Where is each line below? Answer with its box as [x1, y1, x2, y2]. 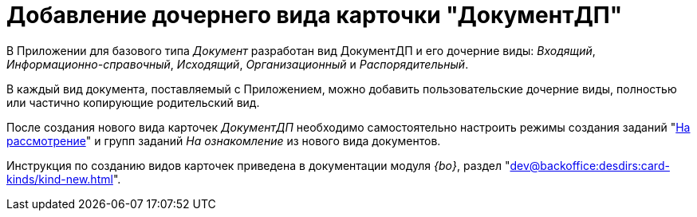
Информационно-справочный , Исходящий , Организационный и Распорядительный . [6, 57, 469, 71]
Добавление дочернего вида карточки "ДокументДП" [6, 2, 623, 29]
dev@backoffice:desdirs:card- [510, 158, 670, 172]
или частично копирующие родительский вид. [6, 95, 260, 109]
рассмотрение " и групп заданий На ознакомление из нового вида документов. [6, 133, 441, 148]
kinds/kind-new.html [6, 172, 113, 186]
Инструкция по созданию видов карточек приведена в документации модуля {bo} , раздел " [6, 158, 510, 172]
